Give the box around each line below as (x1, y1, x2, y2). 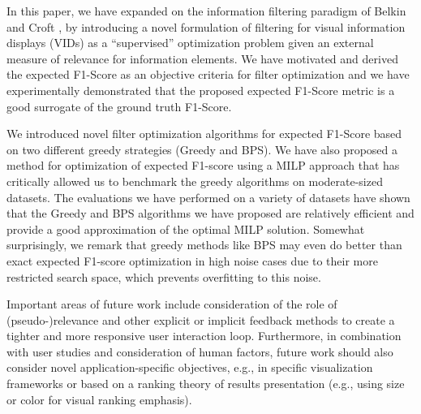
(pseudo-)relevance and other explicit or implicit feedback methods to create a (6, 311, 395, 328)
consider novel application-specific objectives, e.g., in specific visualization (6, 359, 373, 376)
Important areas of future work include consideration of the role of (6, 295, 337, 313)
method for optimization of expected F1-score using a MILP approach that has (6, 157, 400, 174)
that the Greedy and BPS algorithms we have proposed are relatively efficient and (6, 205, 415, 222)
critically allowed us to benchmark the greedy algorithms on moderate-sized (6, 172, 383, 189)
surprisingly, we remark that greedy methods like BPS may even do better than (6, 236, 402, 253)
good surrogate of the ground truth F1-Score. (6, 97, 232, 114)
